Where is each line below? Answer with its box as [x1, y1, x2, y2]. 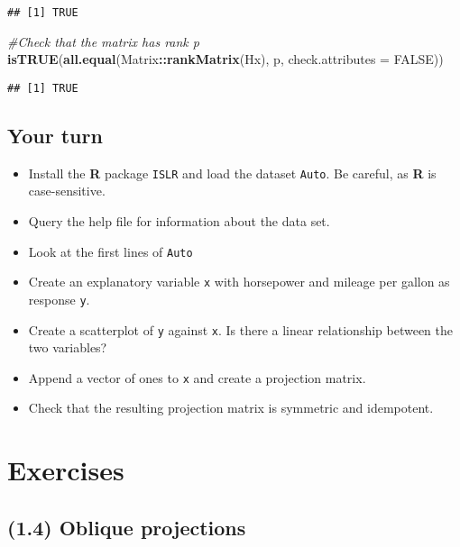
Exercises [7, 451, 124, 488]
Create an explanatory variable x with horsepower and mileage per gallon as [28, 272, 450, 291]
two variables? [28, 338, 107, 357]
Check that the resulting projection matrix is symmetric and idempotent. [28, 398, 434, 417]
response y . [28, 289, 90, 308]
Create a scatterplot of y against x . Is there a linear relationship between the [28, 320, 454, 339]
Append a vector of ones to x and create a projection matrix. [28, 368, 366, 387]
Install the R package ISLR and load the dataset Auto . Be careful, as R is [28, 163, 437, 182]
